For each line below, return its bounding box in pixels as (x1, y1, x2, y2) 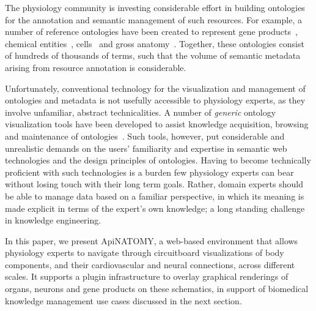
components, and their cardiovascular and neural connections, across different (5, 258, 295, 271)
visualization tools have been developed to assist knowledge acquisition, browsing (5, 118, 309, 130)
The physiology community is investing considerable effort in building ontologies (5, 1, 305, 13)
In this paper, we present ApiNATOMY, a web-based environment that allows (5, 234, 298, 247)
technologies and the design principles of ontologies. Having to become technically (5, 154, 311, 167)
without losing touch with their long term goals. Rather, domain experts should (5, 178, 303, 190)
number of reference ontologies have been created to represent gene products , (5, 25, 298, 38)
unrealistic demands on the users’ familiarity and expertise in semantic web (5, 141, 287, 154)
